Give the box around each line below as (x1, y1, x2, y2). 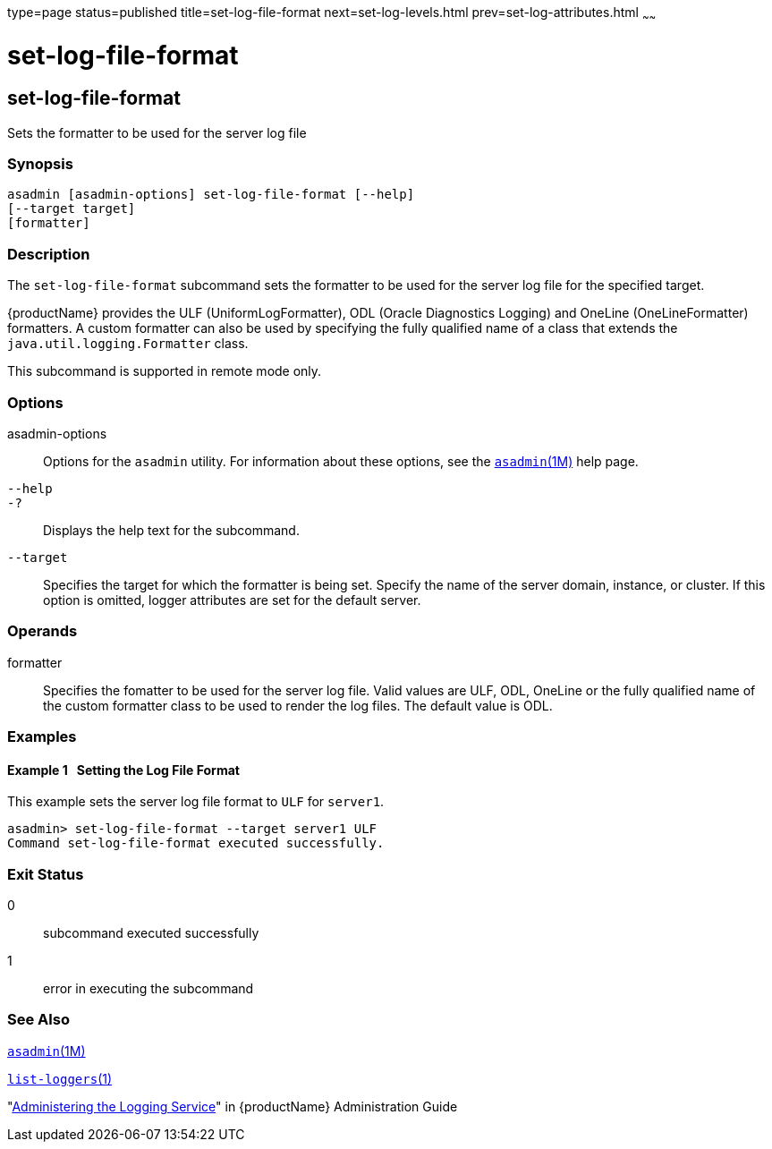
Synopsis (7, 155, 73, 174)
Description (7, 244, 90, 263)
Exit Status (7, 864, 84, 883)
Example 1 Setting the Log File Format (7, 762, 240, 778)
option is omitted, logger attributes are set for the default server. (43, 592, 421, 608)
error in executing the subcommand (43, 981, 254, 997)
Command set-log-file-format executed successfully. (7, 836, 385, 851)
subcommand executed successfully (43, 925, 259, 941)
